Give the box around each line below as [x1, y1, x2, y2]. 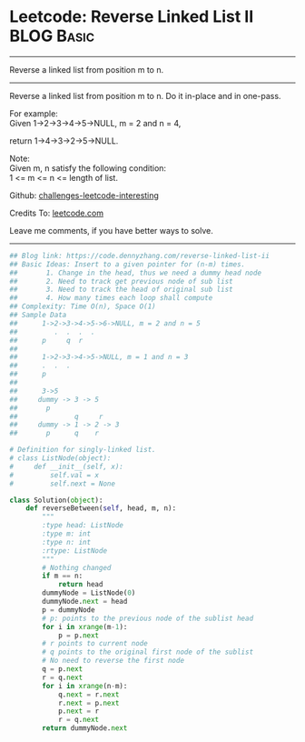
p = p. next [57, 630, 100, 640]
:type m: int [42, 529, 92, 538]
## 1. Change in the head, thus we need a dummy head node [9, 268, 261, 277]
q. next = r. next [57, 689, 120, 699]
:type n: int [42, 537, 92, 546]
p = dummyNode [42, 605, 95, 615]
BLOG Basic [9, 25, 95, 46]
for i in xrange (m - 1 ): [42, 622, 128, 631]
